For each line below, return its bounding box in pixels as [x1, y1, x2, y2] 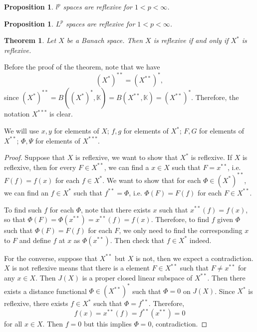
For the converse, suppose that [4, 252, 98, 263]
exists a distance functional [4, 285, 87, 295]
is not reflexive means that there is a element [12, 262, 150, 273]
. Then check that [110, 234, 165, 245]
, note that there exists [81, 204, 151, 214]
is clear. [49, 108, 73, 119]
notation [4, 108, 30, 119]
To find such [4, 204, 42, 214]
